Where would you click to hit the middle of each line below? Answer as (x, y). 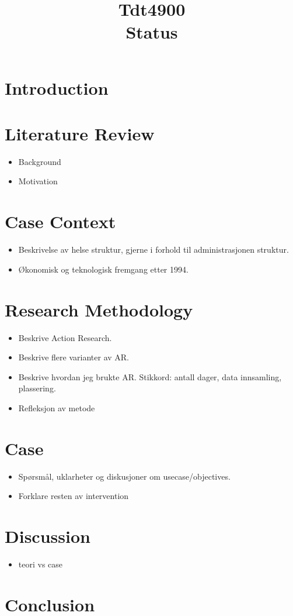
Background (40, 161)
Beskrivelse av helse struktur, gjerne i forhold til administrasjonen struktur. (154, 250)
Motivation (38, 181)
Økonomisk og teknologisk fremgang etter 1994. (103, 269)
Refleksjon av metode (57, 407)
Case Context (60, 221)
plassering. (37, 388)
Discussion (48, 536)
